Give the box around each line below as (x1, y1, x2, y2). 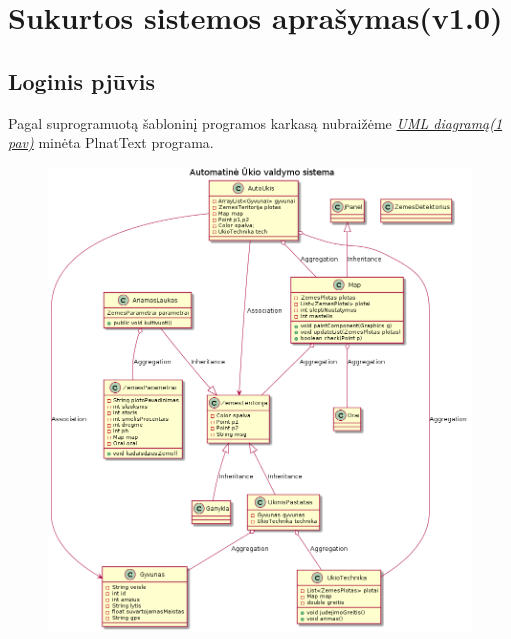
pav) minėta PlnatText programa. (8, 132, 214, 153)
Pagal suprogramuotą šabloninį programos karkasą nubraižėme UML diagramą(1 (8, 112, 503, 133)
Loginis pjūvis (8, 65, 155, 96)
